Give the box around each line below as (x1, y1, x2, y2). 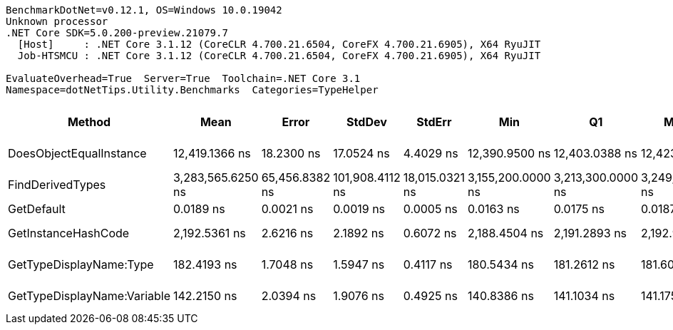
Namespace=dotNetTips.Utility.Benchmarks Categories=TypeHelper (6, 84, 379, 96)
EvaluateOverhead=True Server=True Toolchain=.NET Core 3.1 (6, 73, 361, 84)
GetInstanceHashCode (8, 226, 130, 240)
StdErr (416, 115, 452, 129)
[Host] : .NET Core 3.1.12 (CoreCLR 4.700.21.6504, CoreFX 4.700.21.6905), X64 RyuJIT (17, 38, 541, 50)
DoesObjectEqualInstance (8, 146, 147, 160)
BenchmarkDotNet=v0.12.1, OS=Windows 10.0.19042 (6, 4, 282, 16)
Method (67, 115, 111, 129)
